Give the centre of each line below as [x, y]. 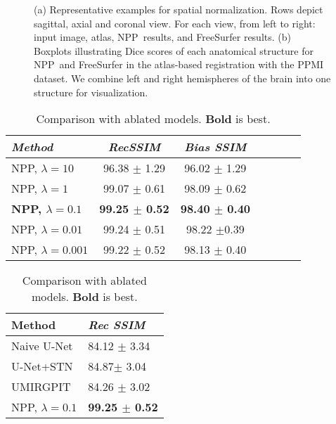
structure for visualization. [91, 92]
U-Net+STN [42, 366]
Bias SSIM [215, 147]
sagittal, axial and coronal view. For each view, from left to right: [175, 23]
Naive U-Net [42, 346]
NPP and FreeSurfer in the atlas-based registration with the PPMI [179, 64]
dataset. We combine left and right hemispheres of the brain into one [182, 78]
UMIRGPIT [41, 387]
